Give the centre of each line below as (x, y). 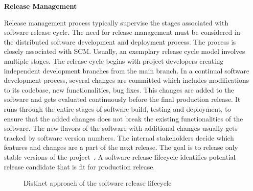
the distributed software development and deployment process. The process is (120, 41)
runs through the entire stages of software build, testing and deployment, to (118, 108)
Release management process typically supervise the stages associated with (116, 22)
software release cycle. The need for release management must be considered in (122, 32)
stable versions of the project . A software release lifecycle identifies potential (120, 156)
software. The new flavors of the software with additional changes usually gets (121, 128)
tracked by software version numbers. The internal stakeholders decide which (119, 137)
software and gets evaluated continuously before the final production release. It (122, 99)
